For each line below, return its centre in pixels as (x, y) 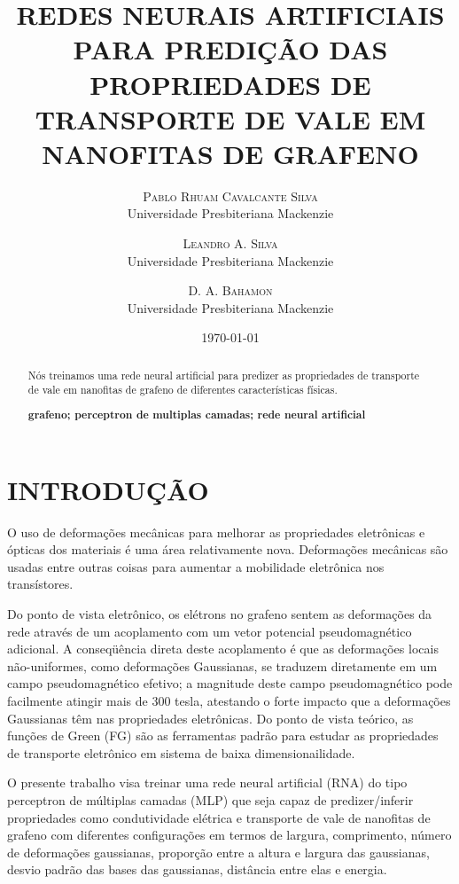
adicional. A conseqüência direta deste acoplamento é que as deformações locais (223, 649)
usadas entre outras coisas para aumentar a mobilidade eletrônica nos (196, 566)
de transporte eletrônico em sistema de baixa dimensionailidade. (181, 752)
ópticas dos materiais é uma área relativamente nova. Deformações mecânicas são (228, 549)
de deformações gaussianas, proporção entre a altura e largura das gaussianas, (218, 852)
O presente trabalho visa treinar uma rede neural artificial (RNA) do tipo (207, 782)
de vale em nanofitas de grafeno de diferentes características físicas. (183, 390)
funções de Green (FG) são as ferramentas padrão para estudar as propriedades (223, 735)
